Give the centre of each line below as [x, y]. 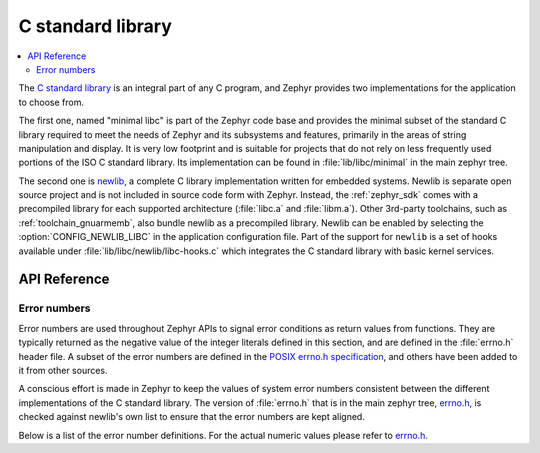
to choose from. [51, 102]
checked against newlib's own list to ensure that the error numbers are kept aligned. [191, 417]
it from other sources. [63, 370]
